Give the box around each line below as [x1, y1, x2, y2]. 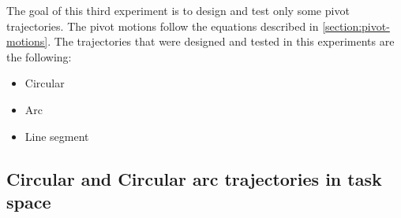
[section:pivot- [322, 17, 390, 34]
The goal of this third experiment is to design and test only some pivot [6, 2, 350, 18]
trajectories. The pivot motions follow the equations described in [6, 17, 319, 34]
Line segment [24, 127, 89, 144]
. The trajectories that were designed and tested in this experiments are [47, 33, 395, 50]
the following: [6, 48, 72, 65]
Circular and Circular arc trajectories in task [6, 166, 382, 190]
